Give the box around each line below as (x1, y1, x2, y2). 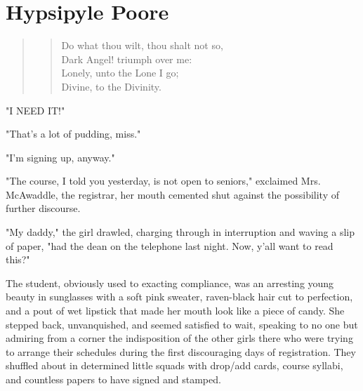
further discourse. (6, 201, 81, 216)
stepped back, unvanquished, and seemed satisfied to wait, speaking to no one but (6, 317, 358, 331)
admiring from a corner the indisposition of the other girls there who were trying (6, 331, 353, 345)
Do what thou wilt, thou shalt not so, (61, 38, 223, 53)
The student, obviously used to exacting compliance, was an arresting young (6, 275, 334, 290)
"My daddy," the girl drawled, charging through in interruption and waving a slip (6, 225, 355, 239)
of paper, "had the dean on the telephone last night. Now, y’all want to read (6, 238, 334, 253)
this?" (6, 252, 30, 267)
